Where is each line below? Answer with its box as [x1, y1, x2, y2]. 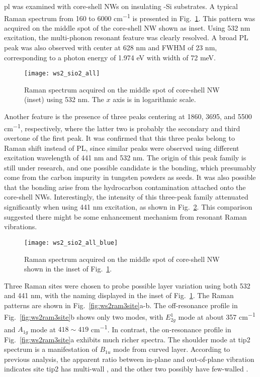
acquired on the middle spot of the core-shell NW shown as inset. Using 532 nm [4, 22, 250, 33]
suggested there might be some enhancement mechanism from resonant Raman [4, 211, 247, 222]
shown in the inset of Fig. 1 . [24, 263, 112, 274]
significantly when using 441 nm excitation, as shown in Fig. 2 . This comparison [4, 202, 252, 212]
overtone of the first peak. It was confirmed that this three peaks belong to [4, 132, 235, 143]
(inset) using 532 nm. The [24, 94, 104, 105]
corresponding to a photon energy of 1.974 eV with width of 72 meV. [4, 52, 216, 62]
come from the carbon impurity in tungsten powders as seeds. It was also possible [4, 172, 256, 182]
